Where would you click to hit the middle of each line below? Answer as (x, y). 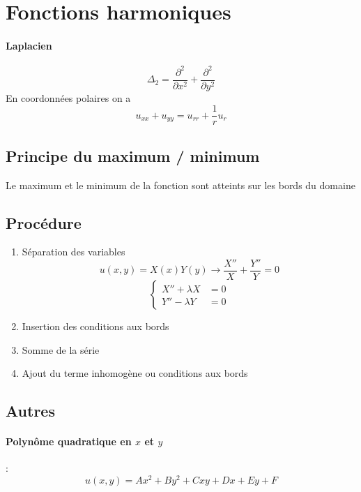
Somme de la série (61, 349)
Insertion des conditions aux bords (95, 326)
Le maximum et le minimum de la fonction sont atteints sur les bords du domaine (180, 185)
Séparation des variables (74, 252)
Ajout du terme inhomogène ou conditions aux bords (135, 373)
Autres (30, 411)
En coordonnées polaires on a (68, 97)
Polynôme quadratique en (69, 441)
